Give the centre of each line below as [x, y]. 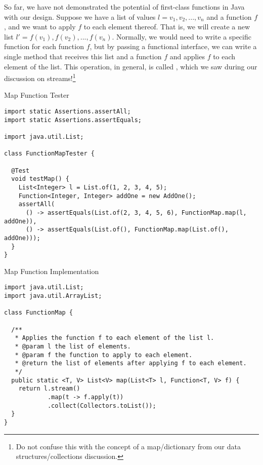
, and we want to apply [40, 27]
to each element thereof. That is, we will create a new [167, 27]
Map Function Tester [37, 95]
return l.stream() [49, 389]
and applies [187, 56]
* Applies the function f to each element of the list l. [115, 338]
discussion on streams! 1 [40, 77]
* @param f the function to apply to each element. [104, 355]
